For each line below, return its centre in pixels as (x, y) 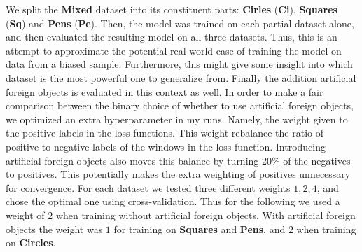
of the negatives (317, 160)
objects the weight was (54, 229)
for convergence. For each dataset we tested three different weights (148, 187)
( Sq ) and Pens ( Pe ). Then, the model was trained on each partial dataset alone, (180, 23)
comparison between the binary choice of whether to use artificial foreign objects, (180, 105)
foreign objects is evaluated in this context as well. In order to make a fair (165, 91)
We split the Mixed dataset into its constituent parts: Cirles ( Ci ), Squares (172, 9)
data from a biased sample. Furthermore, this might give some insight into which (179, 64)
